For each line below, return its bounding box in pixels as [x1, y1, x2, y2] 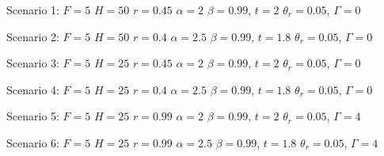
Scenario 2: [6, 28, 59, 44]
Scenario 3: [6, 55, 59, 71]
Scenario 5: [6, 108, 59, 124]
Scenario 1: [6, 2, 59, 17]
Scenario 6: [6, 134, 59, 150]
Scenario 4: [6, 81, 59, 97]
